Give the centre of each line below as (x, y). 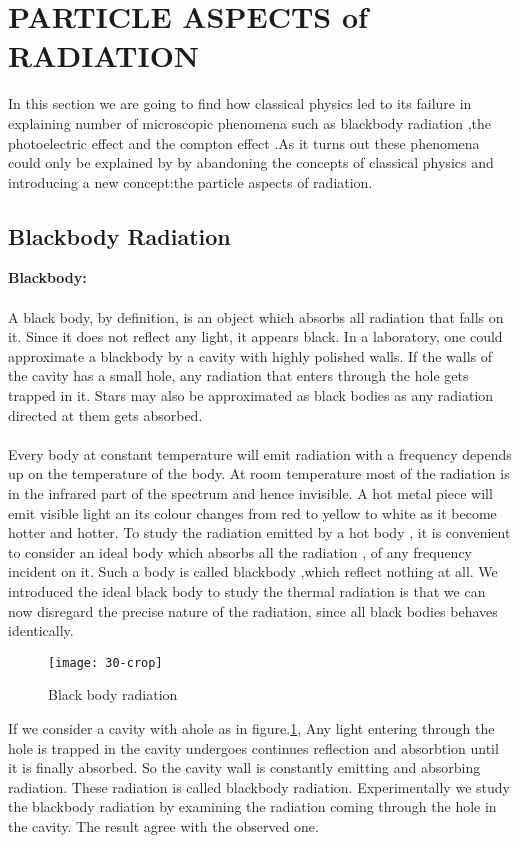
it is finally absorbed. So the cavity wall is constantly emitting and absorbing (244, 767)
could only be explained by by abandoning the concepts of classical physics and (251, 162)
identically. (41, 630)
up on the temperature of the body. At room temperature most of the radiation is (259, 473)
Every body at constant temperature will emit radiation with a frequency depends (260, 453)
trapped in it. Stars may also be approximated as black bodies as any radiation (251, 395)
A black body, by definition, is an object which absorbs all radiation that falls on (256, 316)
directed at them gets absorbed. (105, 414)
